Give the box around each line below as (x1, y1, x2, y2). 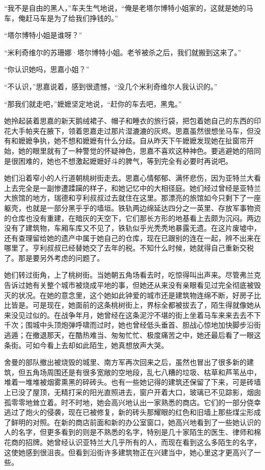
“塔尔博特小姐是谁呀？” (4, 30, 83, 40)
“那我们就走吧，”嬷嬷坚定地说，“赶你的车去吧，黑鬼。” (4, 98, 182, 109)
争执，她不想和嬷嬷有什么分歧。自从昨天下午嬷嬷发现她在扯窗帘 (32, 135, 247, 146)
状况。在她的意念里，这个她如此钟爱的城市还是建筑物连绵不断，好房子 (18, 289, 254, 300)
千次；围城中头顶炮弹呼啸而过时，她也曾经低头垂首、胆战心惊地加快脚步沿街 (4, 319, 261, 330)
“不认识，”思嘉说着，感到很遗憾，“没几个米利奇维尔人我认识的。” (4, 81, 218, 91)
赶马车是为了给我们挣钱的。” (25, 12, 118, 23)
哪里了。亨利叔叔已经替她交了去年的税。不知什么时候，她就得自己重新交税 (4, 242, 254, 253)
